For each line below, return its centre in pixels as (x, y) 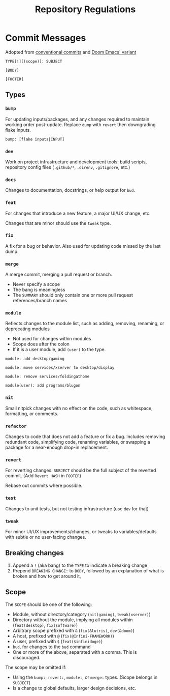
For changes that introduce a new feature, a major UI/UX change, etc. (78, 213)
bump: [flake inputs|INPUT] (35, 139)
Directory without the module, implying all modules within (73, 620)
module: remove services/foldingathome (47, 377)
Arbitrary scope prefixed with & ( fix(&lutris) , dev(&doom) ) (74, 630)
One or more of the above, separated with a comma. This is (75, 652)
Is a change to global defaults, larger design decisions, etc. (74, 688)
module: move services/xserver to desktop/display (60, 368)
